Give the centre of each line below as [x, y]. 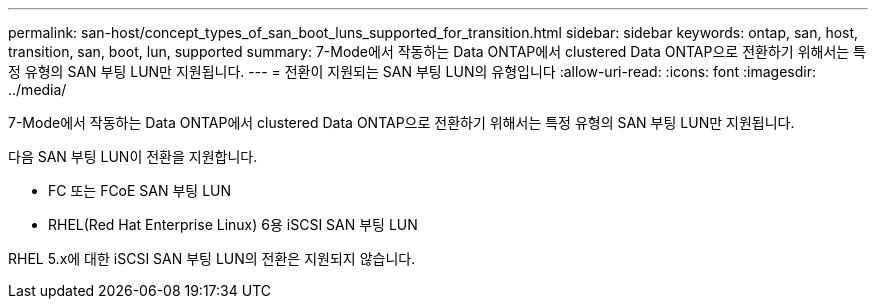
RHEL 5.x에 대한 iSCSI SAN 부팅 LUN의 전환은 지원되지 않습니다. [212, 258]
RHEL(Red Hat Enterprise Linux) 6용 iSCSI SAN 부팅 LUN [233, 224]
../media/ [37, 89]
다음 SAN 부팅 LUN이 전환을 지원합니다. [133, 156]
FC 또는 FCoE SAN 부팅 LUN [140, 190]
